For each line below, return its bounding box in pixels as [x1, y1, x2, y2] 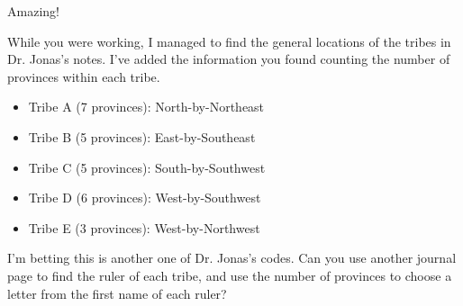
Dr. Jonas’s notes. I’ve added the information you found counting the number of [7, 49, 450, 68]
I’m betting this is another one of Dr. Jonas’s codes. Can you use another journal [7, 248, 457, 267]
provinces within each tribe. [7, 67, 160, 85]
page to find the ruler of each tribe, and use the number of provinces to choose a [7, 265, 452, 284]
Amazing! [7, 2, 59, 20]
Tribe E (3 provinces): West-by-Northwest [28, 218, 260, 237]
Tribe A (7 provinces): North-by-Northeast [28, 97, 265, 116]
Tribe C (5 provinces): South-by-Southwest [28, 157, 266, 176]
